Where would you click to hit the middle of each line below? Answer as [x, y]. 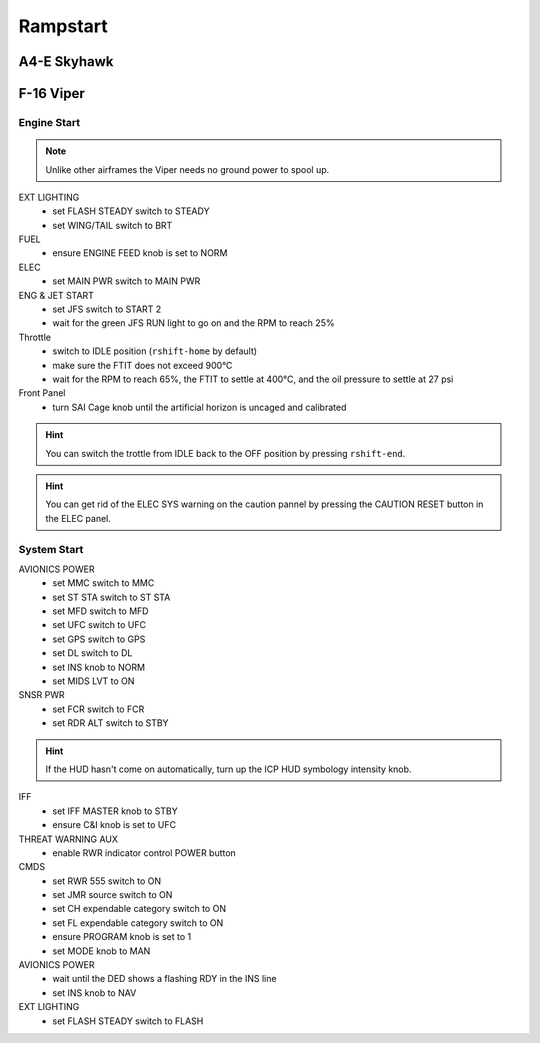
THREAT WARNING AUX [68, 839]
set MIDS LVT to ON [93, 681]
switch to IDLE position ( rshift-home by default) [155, 351]
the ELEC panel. [78, 518]
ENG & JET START [56, 295]
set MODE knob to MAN [101, 951]
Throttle [35, 337]
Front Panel [42, 393]
